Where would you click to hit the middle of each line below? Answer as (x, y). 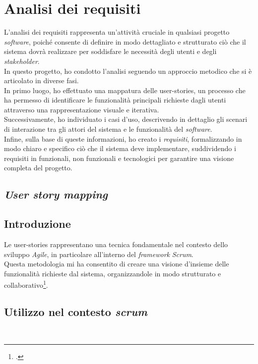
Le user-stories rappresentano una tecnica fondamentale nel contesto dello (116, 244)
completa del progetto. (38, 168)
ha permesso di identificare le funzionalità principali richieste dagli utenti (115, 100)
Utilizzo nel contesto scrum (76, 312)
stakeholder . (22, 61)
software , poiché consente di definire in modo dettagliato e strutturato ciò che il (125, 41)
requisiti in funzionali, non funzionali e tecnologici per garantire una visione (119, 158)
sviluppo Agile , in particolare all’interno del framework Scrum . (99, 254)
